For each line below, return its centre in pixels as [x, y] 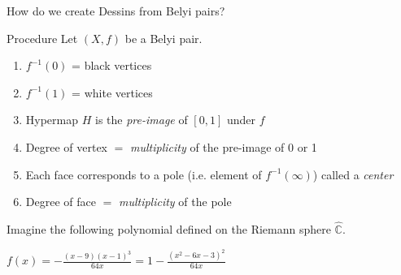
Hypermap [52, 120]
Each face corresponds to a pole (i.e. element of [144, 174]
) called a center [353, 174]
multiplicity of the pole [175, 202]
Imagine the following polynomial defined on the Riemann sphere [169, 228]
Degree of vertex [66, 146]
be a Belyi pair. [163, 38]
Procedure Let [42, 38]
